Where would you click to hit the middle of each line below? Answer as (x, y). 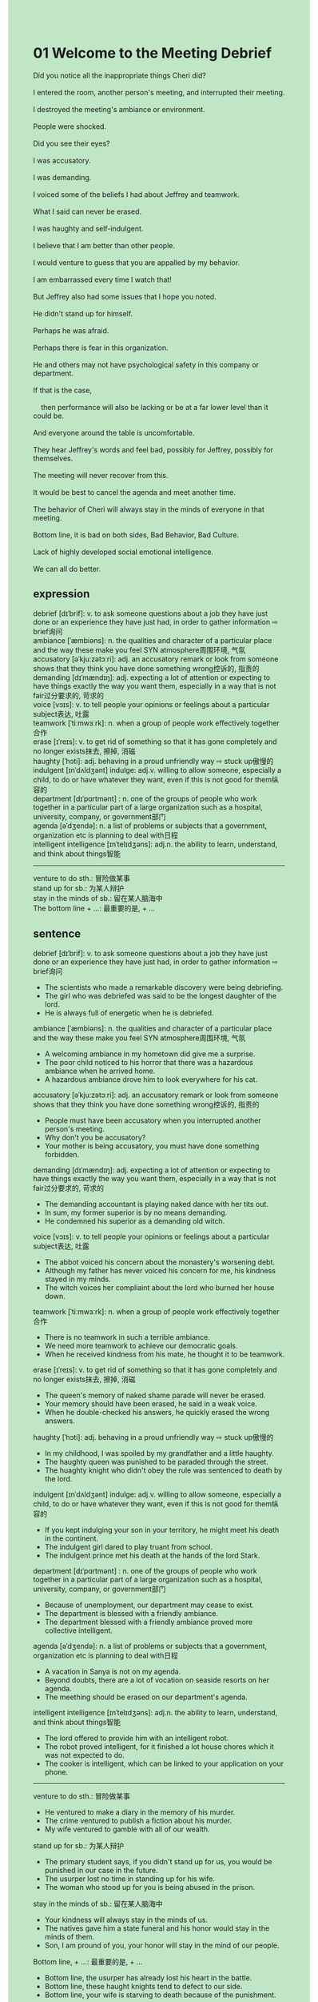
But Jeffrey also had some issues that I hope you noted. (125, 296)
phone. (56, 1772)
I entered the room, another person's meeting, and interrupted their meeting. (159, 92)
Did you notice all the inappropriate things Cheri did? (119, 75)
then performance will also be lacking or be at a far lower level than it (154, 407)
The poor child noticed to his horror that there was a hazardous (149, 1062)
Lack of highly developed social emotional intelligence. (123, 552)
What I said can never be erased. (87, 211)
